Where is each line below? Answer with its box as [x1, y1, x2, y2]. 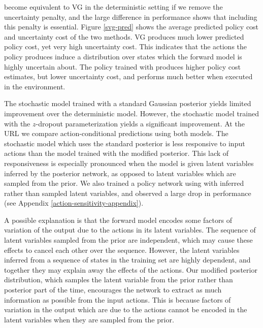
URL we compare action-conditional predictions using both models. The [4, 128, 228, 139]
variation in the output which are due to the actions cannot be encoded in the [4, 304, 247, 315]
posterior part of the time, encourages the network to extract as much [4, 284, 222, 295]
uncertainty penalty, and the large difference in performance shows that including [4, 11, 257, 22]
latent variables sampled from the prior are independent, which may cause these [4, 235, 253, 245]
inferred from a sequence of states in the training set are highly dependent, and [4, 254, 251, 265]
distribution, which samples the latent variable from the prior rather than [4, 274, 233, 285]
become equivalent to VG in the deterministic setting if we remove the [4, 2, 223, 12]
